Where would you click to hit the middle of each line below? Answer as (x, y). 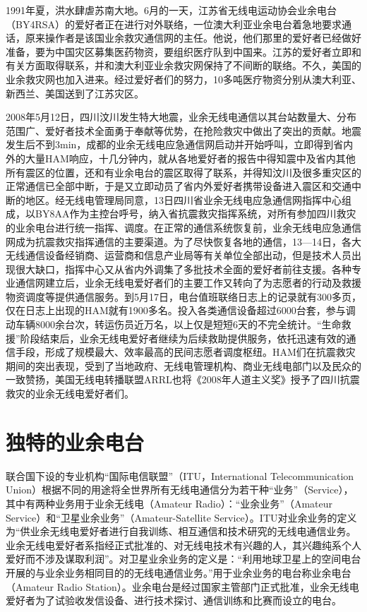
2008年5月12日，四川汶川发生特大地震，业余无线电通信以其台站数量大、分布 (181, 117)
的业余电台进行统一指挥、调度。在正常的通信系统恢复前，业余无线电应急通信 (183, 227)
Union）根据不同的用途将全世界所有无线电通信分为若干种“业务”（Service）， (180, 490)
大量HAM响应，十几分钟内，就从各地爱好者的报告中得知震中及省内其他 (190, 158)
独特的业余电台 (75, 442)
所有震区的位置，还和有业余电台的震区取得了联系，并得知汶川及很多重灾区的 (183, 172)
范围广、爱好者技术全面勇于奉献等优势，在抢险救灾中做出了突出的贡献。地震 (183, 130)
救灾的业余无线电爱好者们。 (70, 394)
